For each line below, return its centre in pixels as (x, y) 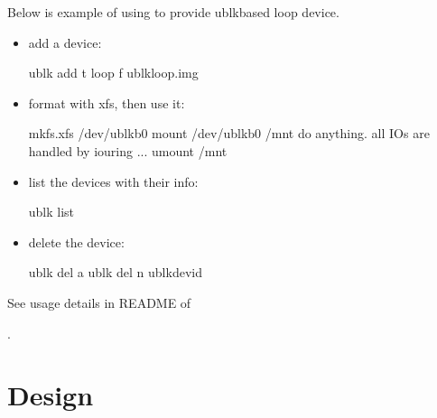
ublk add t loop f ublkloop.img (113, 73)
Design (51, 395)
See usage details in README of (99, 302)
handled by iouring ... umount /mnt (128, 150)
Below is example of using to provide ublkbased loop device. (173, 12)
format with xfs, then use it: (107, 102)
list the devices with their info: (113, 181)
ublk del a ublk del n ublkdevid (115, 272)
